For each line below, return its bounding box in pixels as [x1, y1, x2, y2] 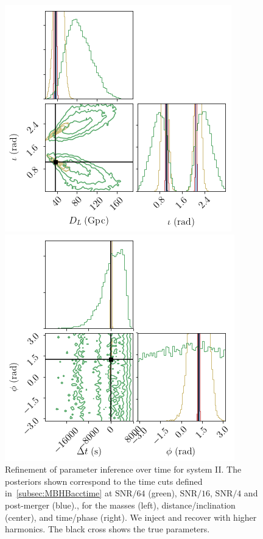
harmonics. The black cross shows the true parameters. [5, 523, 210, 535]
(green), [148, 487, 177, 499]
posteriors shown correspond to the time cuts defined [5, 474, 203, 487]
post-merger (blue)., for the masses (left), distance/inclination [5, 498, 236, 511]
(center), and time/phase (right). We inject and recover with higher [5, 510, 257, 523]
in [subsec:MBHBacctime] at [5, 487, 113, 499]
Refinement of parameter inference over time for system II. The [5, 463, 242, 476]
